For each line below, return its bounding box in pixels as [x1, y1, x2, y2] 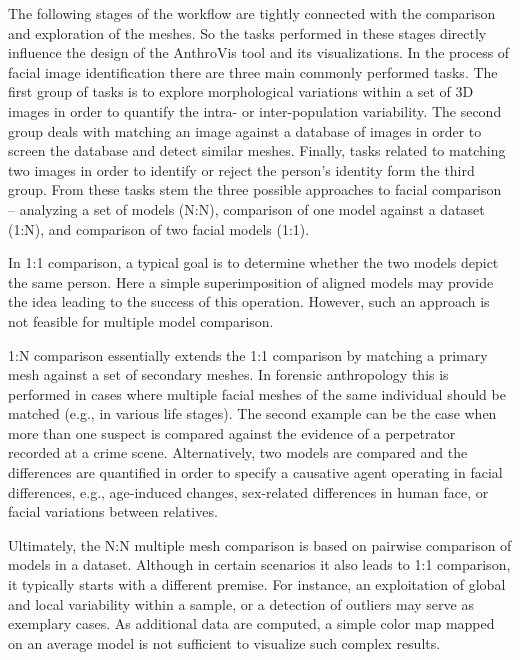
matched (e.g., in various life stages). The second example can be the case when [8, 403, 497, 424]
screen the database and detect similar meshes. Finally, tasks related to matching [8, 140, 506, 161]
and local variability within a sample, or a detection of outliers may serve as [8, 593, 474, 614]
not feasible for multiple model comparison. [8, 310, 274, 331]
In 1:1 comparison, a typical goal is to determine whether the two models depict [8, 252, 499, 273]
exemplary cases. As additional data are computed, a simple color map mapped [8, 613, 495, 634]
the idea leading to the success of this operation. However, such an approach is [8, 291, 490, 312]
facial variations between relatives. [8, 501, 218, 522]
